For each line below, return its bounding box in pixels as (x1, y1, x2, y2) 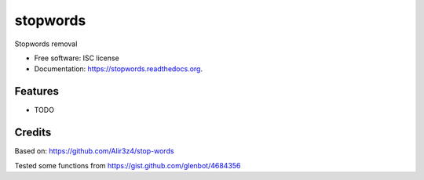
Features (14, 85, 59, 98)
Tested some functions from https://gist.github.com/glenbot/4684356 (14, 160, 241, 170)
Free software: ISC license (34, 53, 119, 63)
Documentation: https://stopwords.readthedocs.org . (34, 64, 203, 74)
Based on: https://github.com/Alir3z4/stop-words (14, 146, 174, 156)
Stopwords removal (14, 39, 78, 49)
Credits (14, 126, 52, 139)
